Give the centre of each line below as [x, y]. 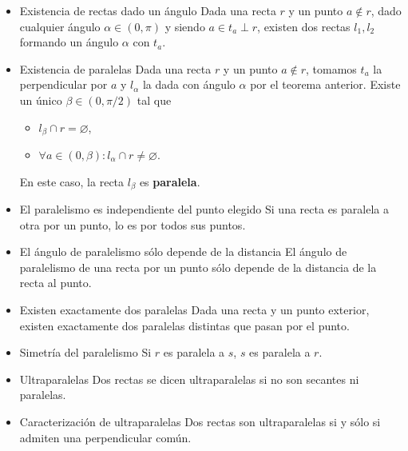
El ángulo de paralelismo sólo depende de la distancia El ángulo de [183, 251]
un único [41, 100]
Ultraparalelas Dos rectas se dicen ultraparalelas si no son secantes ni [189, 379]
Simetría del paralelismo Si [85, 352]
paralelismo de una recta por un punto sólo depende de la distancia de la [198, 267]
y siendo [185, 26]
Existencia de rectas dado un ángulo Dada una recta [148, 10]
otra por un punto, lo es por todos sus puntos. [133, 224]
